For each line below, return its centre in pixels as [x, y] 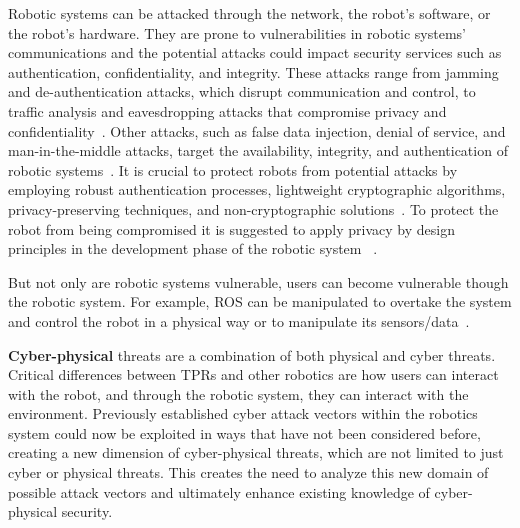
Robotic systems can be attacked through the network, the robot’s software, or [249, 13]
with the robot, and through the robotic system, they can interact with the [238, 393]
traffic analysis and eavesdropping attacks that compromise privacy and [227, 110]
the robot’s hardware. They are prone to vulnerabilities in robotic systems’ [237, 32]
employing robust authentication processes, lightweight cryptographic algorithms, [257, 189]
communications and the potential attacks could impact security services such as [255, 52]
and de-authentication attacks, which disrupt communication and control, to [242, 91]
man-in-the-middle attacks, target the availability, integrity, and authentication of [258, 150]
